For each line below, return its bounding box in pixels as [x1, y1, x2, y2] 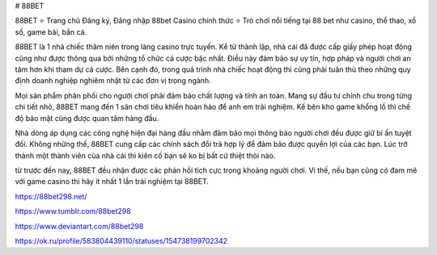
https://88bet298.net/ [15, 191, 87, 201]
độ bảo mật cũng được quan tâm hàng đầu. [15, 113, 159, 123]
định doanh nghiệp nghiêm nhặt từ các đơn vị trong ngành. [15, 76, 211, 86]
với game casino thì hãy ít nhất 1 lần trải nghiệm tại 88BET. [15, 177, 210, 186]
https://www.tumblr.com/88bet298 [15, 207, 131, 216]
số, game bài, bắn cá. [15, 27, 87, 36]
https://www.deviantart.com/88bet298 [15, 221, 144, 231]
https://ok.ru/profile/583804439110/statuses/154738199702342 [15, 236, 228, 246]
